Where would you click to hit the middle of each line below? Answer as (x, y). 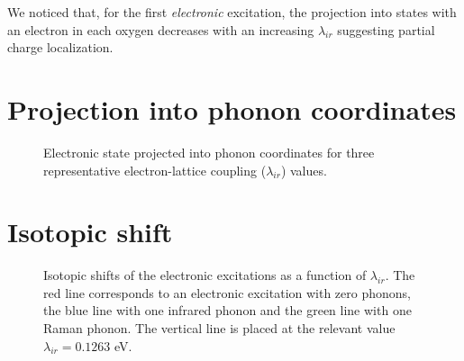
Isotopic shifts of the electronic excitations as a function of (205, 275)
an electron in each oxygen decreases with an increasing (161, 29)
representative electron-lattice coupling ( (155, 170)
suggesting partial (386, 29)
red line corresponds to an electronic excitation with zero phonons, (227, 292)
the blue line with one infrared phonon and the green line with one (227, 310)
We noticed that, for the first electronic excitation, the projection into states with (232, 12)
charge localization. (60, 47)
